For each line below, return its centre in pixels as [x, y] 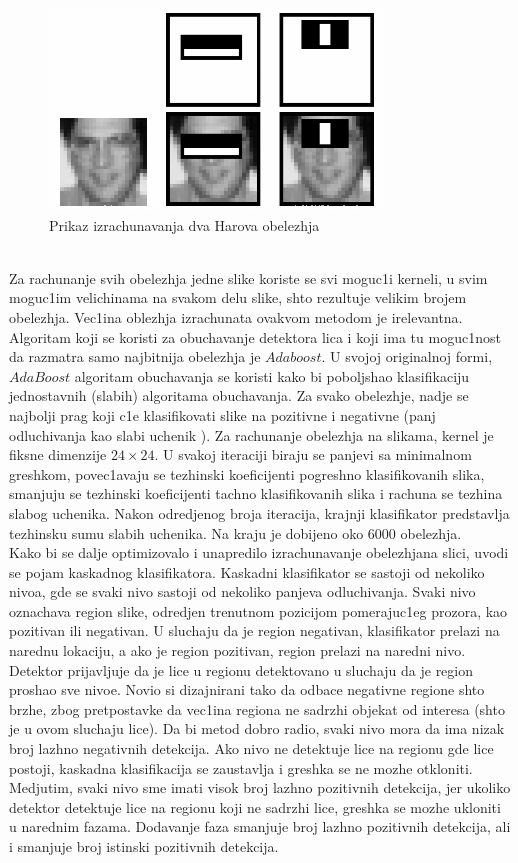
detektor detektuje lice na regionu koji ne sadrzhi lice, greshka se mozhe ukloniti [255, 806]
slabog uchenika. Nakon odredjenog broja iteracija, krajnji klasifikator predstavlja [259, 512]
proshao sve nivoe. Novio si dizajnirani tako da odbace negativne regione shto [247, 689]
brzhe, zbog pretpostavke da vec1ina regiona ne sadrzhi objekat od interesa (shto [257, 708]
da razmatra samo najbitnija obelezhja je [135, 356]
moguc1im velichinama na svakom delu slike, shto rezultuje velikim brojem [238, 297]
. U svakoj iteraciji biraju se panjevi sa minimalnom [313, 454]
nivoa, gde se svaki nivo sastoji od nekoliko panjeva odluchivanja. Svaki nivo [242, 591]
